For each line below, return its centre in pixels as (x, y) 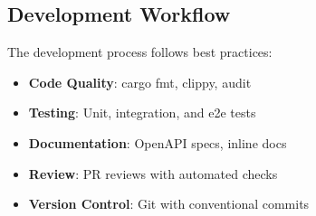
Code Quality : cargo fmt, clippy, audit (140, 82)
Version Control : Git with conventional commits (169, 204)
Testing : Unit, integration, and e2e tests (142, 113)
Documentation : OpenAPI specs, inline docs (158, 142)
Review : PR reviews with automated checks (153, 173)
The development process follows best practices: (140, 52)
